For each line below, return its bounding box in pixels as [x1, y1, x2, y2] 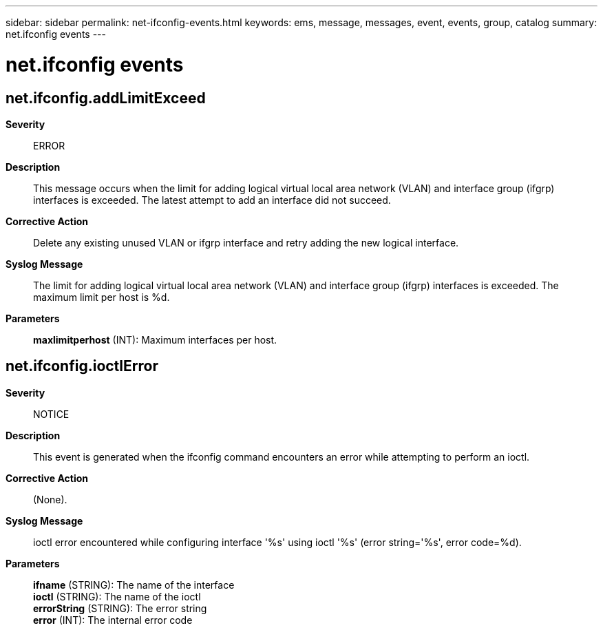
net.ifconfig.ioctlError [6, 357, 158, 375]
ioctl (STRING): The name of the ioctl [33, 590, 201, 602]
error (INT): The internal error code [33, 613, 193, 626]
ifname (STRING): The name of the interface [33, 578, 235, 591]
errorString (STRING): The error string [33, 602, 207, 614]
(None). [33, 493, 67, 505]
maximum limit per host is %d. [33, 291, 170, 303]
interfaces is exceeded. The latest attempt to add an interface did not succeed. [33, 193, 391, 206]
